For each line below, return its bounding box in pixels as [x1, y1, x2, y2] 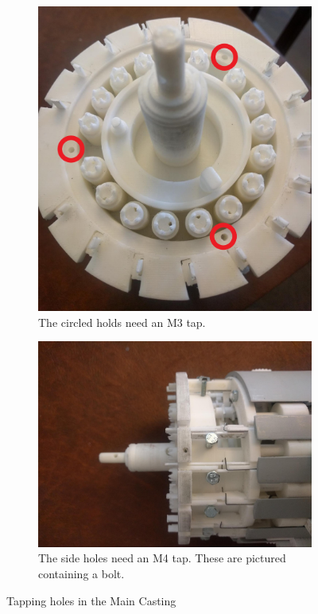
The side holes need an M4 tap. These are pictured [38, 550, 286, 566]
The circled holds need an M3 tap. [38, 313, 206, 330]
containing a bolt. [38, 565, 125, 581]
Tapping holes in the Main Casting [6, 592, 176, 608]
